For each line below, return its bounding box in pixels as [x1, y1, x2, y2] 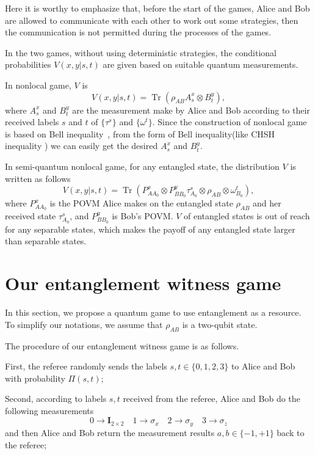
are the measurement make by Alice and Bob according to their [72, 103, 310, 116]
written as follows [5, 172, 71, 184]
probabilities [5, 58, 51, 71]
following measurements [5, 404, 94, 417]
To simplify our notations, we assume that [5, 318, 163, 330]
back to [277, 426, 305, 439]
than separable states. [5, 235, 87, 247]
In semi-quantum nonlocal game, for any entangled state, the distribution [5, 159, 280, 172]
